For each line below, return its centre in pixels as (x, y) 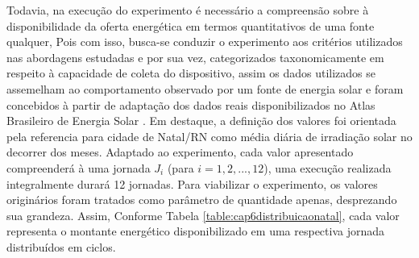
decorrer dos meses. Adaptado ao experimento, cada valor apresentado (180, 152)
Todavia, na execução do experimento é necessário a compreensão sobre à (188, 10)
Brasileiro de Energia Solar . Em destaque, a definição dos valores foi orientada (201, 121)
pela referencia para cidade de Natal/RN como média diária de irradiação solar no (209, 136)
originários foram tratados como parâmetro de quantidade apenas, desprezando (202, 200)
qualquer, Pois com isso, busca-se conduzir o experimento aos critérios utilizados (205, 42)
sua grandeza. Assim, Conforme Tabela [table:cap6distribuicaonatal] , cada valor (203, 215)
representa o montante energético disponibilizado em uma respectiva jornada (196, 231)
